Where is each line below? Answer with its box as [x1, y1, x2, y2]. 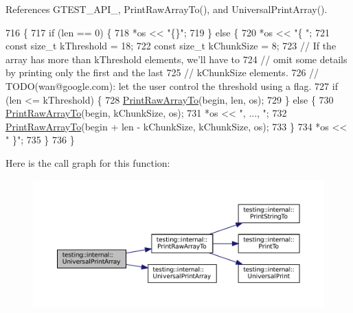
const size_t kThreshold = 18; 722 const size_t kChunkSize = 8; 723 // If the [5, 38, 337, 53]
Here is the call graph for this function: [5, 155, 170, 170]
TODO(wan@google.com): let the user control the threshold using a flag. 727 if [5, 78, 338, 93]
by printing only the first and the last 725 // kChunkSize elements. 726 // [5, 65, 319, 80]
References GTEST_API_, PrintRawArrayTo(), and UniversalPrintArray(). [5, 2, 328, 16]
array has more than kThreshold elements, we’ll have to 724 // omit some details [5, 51, 348, 66]
